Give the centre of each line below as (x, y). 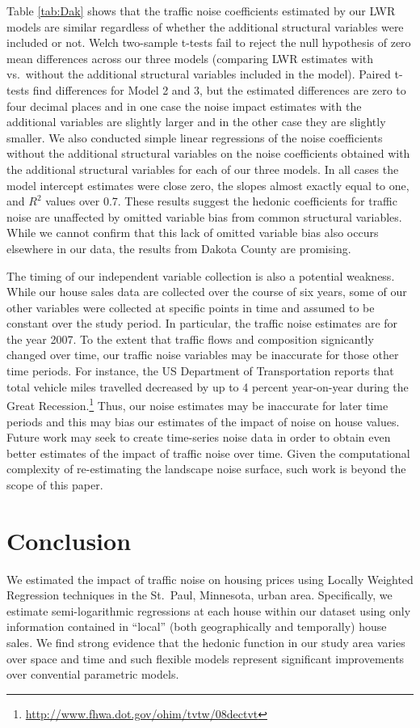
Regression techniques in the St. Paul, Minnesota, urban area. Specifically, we (199, 595)
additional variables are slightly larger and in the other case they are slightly (196, 122)
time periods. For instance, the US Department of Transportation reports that (200, 371)
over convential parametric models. (93, 674)
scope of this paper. (55, 484)
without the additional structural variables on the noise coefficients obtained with (208, 153)
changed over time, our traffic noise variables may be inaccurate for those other (203, 355)
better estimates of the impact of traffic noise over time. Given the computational (208, 453)
